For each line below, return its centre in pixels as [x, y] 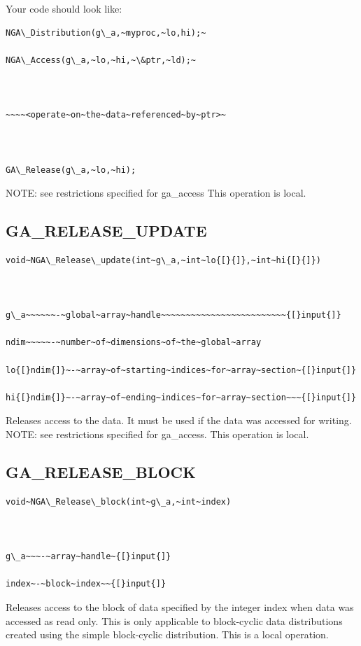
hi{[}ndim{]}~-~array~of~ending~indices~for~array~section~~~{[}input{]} [181, 397]
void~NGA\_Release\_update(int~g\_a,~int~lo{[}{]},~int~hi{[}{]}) [164, 260]
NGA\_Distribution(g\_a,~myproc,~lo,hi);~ [106, 33]
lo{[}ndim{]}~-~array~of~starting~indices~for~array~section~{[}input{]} [181, 370]
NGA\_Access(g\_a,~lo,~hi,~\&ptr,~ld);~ [101, 60]
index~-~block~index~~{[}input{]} [86, 584]
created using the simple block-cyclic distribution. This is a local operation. [167, 634]
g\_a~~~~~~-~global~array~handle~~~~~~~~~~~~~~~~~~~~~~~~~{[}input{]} [174, 315]
